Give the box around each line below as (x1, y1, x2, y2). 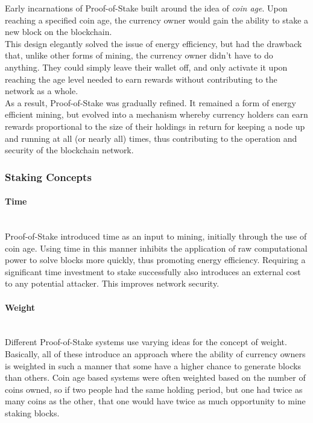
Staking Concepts (5, 169, 92, 184)
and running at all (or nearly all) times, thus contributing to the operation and (5, 132, 297, 144)
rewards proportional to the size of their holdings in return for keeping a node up (5, 119, 305, 132)
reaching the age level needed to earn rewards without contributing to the (5, 72, 277, 85)
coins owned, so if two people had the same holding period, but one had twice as (5, 383, 303, 395)
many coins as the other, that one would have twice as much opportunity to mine (5, 395, 306, 407)
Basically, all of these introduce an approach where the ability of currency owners (5, 347, 306, 360)
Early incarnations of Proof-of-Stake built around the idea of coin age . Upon (5, 2, 288, 14)
